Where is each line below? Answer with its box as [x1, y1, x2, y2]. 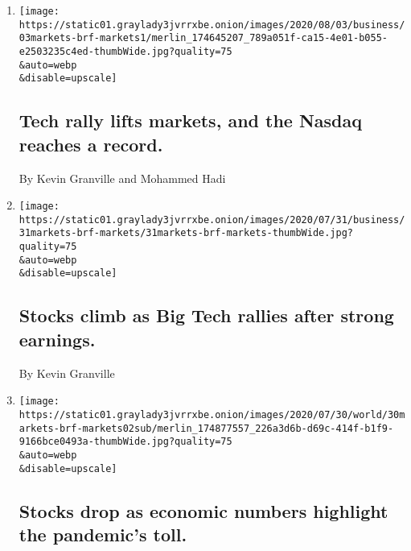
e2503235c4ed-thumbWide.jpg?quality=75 [18, 45, 232, 57]
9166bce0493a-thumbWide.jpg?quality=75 [18, 436, 232, 448]
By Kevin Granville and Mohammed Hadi [18, 169, 226, 186]
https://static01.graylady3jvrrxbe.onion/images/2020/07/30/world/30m [18, 408, 405, 420]
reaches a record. [18, 131, 163, 156]
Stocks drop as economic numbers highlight [18, 498, 388, 523]
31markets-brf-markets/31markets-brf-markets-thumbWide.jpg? [18, 227, 354, 239]
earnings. [18, 326, 96, 351]
